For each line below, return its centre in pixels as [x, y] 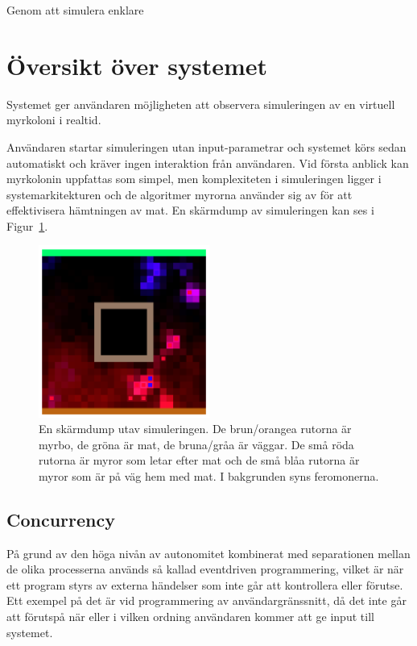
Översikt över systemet [137, 65]
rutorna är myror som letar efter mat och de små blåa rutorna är [199, 460]
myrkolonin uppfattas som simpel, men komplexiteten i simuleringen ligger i [194, 179]
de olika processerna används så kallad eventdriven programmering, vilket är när [205, 569]
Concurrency [61, 519]
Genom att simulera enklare [75, 10]
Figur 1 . [27, 225]
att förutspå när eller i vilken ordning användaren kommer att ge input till [190, 617]
